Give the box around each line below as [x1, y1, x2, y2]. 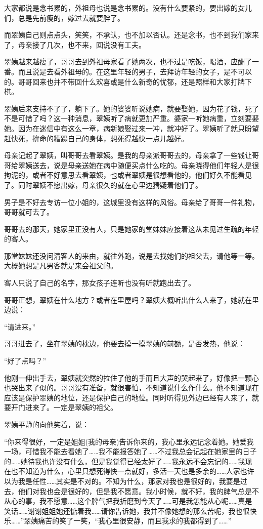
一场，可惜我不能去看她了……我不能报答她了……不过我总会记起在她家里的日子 [4, 446, 257, 457]
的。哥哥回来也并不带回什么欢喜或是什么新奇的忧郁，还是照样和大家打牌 [4, 76, 245, 87]
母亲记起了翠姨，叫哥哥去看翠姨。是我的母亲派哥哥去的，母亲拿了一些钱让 [4, 150, 252, 160]
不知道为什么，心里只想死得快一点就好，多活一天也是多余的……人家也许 [18, 466, 254, 476]
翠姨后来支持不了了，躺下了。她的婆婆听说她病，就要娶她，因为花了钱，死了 [4, 103, 259, 113]
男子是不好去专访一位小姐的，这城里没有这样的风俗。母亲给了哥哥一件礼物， [4, 196, 259, 207]
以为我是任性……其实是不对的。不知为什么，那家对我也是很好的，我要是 [4, 475, 240, 486]
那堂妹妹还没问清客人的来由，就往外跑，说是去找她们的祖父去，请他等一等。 [4, 250, 259, 261]
